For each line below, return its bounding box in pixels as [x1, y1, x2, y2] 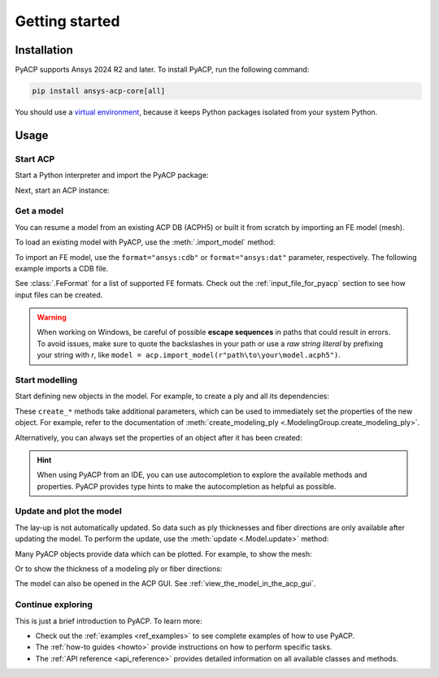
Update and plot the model [15, 506, 122, 517]
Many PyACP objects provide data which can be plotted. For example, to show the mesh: [15, 549, 312, 558]
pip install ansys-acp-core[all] [32, 86, 166, 96]
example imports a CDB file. [15, 263, 109, 273]
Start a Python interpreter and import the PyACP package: [15, 171, 209, 180]
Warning [37, 313, 67, 323]
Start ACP [15, 153, 55, 164]
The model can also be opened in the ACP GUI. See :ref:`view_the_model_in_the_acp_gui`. [15, 579, 316, 588]
